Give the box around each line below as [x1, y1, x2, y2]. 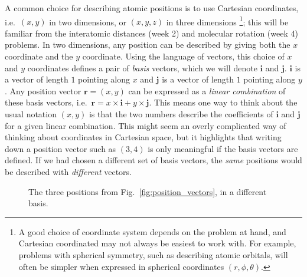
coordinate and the [5, 50, 73, 62]
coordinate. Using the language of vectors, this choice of [82, 50, 285, 62]
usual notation [5, 108, 57, 120]
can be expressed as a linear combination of [128, 84, 286, 97]
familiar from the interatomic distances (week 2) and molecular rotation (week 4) [5, 27, 298, 39]
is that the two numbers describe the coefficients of [89, 108, 273, 120]
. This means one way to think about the [149, 96, 298, 108]
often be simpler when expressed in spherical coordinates [18, 260, 224, 272]
